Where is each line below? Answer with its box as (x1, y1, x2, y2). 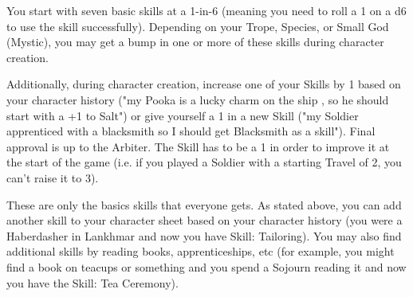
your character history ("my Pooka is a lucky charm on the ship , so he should (6, 91, 389, 107)
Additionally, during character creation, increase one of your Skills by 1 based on (6, 76, 401, 92)
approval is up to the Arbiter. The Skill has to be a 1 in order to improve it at (6, 138, 390, 154)
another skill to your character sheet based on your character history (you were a (6, 212, 403, 229)
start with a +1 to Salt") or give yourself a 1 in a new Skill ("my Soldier (6, 107, 359, 123)
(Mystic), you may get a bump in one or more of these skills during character (6, 33, 384, 50)
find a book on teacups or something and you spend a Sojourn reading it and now (6, 258, 407, 275)
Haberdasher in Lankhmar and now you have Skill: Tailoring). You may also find (6, 227, 402, 244)
